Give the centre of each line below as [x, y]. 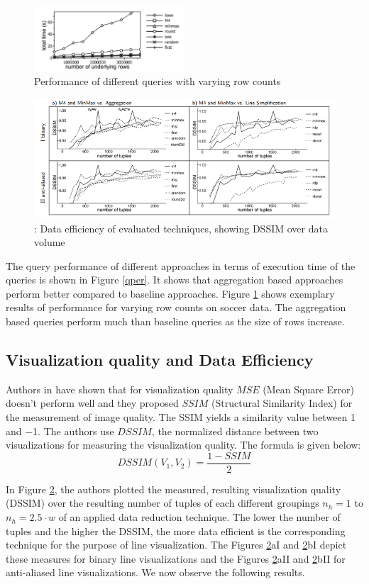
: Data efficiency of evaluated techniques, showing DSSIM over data [181, 228]
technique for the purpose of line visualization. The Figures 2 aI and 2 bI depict [176, 545]
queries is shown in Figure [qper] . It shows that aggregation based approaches [175, 280]
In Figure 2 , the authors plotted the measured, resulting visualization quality [174, 489]
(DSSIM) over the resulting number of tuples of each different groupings [163, 503]
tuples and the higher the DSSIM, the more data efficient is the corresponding [176, 530]
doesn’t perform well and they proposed [92, 403]
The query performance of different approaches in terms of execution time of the [181, 265]
